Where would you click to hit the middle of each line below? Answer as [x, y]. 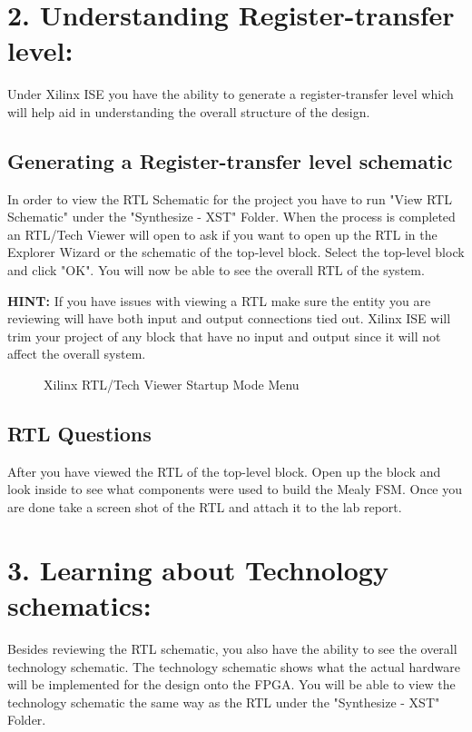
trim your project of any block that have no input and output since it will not [224, 336]
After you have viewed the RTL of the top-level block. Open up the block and [224, 471]
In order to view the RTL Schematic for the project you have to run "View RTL [230, 198]
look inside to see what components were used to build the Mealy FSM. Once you [235, 489]
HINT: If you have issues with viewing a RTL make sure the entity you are [219, 300]
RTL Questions [79, 434]
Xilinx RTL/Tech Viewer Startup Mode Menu [172, 385]
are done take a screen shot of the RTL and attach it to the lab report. [205, 507]
